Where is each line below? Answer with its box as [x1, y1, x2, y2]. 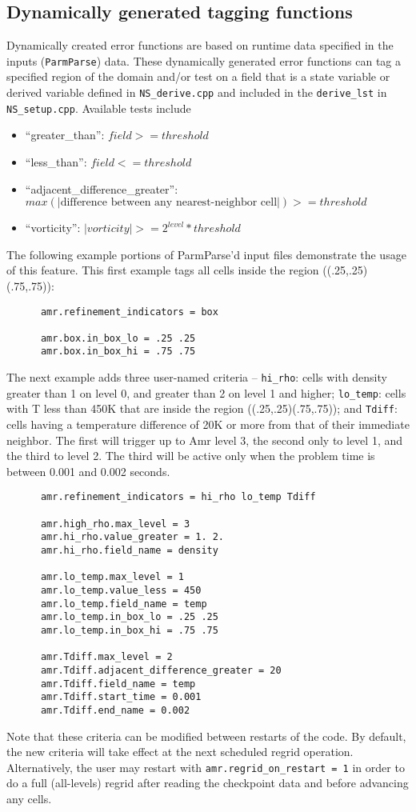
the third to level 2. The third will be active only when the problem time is [6, 447, 375, 464]
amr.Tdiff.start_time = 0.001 [40, 691, 202, 703]
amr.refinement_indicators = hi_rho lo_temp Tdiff [40, 491, 316, 503]
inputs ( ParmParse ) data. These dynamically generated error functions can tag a [6, 52, 402, 69]
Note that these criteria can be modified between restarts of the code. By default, [6, 727, 406, 744]
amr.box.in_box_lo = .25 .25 [40, 332, 196, 344]
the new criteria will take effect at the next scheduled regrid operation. [6, 743, 354, 760]
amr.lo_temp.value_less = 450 [40, 585, 202, 597]
